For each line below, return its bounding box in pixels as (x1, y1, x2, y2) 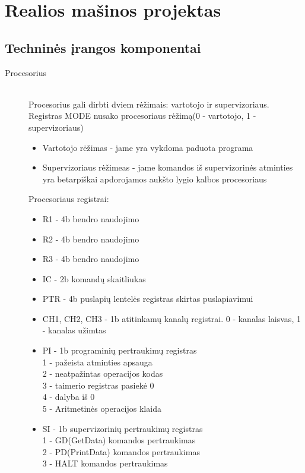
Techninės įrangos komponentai (5, 38, 201, 56)
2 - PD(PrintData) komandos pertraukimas (42, 445, 200, 458)
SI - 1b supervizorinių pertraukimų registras (42, 422, 203, 434)
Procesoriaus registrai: (28, 193, 109, 205)
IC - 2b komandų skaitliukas (42, 272, 146, 285)
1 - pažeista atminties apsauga (42, 355, 152, 368)
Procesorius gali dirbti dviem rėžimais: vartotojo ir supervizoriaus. (28, 97, 269, 110)
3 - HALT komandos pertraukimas (42, 457, 168, 469)
